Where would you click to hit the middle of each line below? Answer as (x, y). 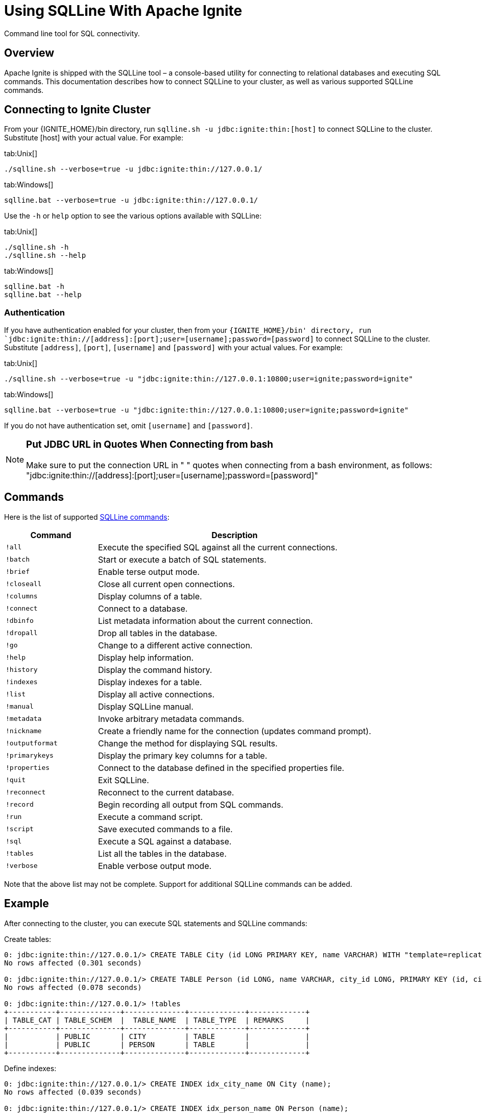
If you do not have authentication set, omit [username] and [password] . (128, 426)
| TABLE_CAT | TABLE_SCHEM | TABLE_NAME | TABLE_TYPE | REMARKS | (157, 1020)
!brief (18, 572)
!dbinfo (20, 621)
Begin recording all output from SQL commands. (190, 804)
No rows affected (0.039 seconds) (73, 1092)
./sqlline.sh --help (45, 256)
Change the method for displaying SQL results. (188, 743)
